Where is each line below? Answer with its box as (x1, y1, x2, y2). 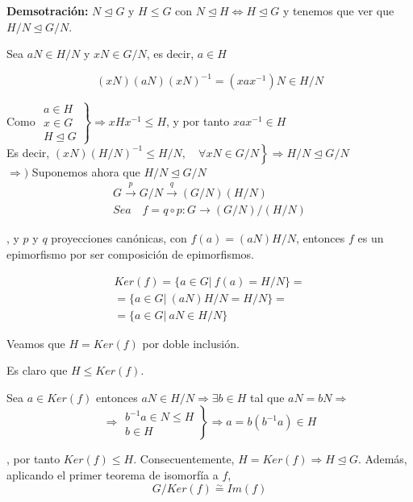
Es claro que (6, 362, 68, 379)
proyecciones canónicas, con (51, 230, 187, 247)
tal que (249, 388, 285, 405)
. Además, (358, 450, 407, 467)
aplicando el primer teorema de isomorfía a (6, 466, 219, 483)
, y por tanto (166, 113, 230, 130)
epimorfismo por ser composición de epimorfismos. (6, 245, 254, 262)
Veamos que (6, 334, 65, 351)
